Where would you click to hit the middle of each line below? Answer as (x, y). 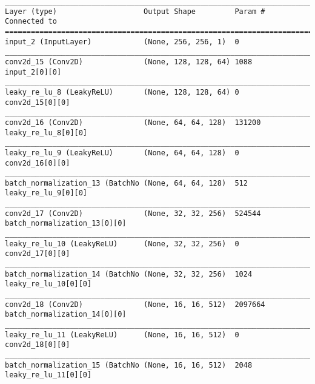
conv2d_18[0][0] (38, 345)
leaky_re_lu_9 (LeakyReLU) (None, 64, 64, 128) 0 (122, 153)
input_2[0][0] (33, 72)
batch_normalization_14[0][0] (66, 315)
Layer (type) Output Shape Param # (135, 11)
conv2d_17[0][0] (38, 254)
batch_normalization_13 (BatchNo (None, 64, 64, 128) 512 (126, 183)
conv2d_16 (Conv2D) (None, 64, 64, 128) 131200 (133, 122)
